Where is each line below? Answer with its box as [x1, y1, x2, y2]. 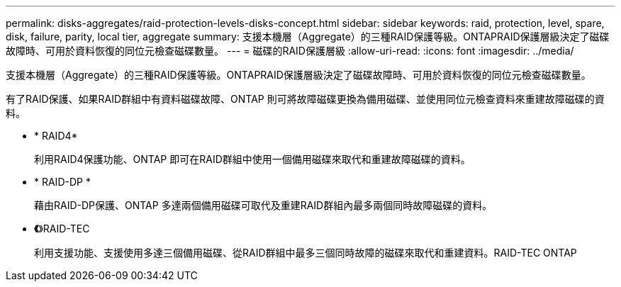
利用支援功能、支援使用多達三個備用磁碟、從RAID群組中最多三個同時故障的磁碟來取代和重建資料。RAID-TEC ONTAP [34, 247, 577, 259]
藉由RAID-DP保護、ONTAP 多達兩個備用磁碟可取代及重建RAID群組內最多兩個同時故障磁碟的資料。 [34, 199, 493, 211]
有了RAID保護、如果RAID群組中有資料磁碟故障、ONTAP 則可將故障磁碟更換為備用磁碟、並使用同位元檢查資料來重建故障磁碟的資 [6, 93, 605, 105]
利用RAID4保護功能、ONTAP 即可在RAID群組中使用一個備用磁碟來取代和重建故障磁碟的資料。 [34, 153, 471, 165]
